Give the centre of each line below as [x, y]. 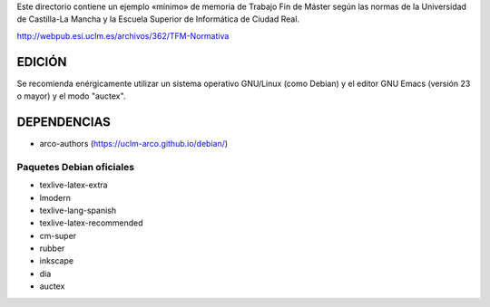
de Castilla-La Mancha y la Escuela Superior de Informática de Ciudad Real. [158, 19]
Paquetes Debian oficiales [76, 167]
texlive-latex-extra [73, 185]
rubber [52, 248]
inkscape [57, 261]
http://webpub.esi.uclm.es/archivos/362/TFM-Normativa [123, 35]
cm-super [58, 235]
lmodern [55, 197]
